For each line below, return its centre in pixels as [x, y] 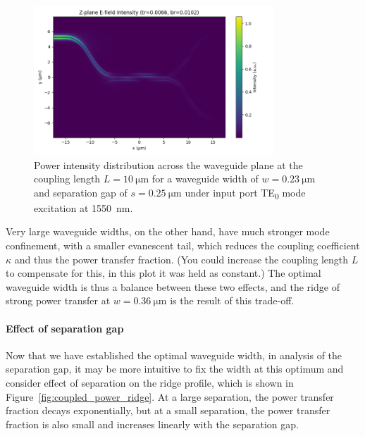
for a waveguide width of [205, 179]
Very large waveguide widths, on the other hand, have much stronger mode [168, 231]
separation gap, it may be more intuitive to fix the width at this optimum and [175, 369]
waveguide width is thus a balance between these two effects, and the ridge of [173, 286]
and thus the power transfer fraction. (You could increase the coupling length [181, 259]
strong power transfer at [58, 300]
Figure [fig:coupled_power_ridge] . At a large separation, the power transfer [170, 396]
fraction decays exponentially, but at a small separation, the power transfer [168, 410]
